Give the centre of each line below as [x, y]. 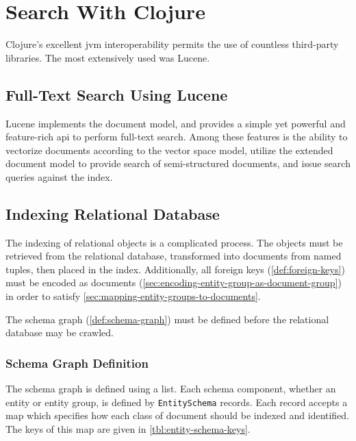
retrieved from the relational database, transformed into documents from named [174, 256]
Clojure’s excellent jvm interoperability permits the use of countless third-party [172, 44]
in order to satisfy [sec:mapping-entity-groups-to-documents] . [133, 296]
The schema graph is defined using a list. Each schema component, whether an [171, 389]
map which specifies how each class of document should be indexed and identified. [178, 415]
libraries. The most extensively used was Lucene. [108, 57]
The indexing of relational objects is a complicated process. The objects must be [174, 242]
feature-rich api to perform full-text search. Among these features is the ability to [177, 137]
